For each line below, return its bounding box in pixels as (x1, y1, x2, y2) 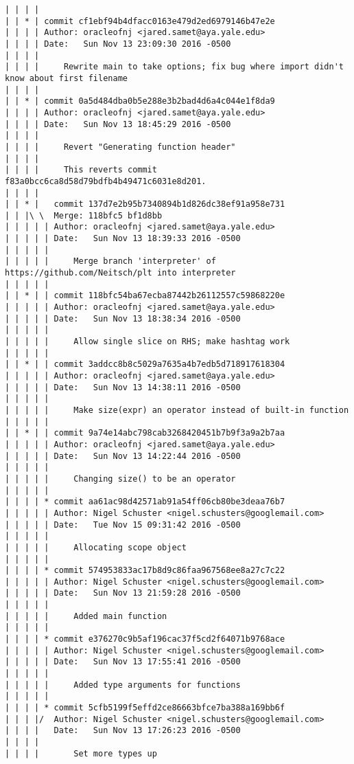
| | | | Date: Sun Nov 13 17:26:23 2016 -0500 (5, 726, 241, 736)
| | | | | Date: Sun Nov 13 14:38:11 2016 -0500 (5, 382, 241, 392)
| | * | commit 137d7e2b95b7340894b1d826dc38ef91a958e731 (5, 199, 285, 210)
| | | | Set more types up (5, 748, 157, 759)
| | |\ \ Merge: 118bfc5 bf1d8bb (5, 210, 163, 221)
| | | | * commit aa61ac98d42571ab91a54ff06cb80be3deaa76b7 (5, 497, 285, 507)
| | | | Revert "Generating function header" (5, 142, 236, 152)
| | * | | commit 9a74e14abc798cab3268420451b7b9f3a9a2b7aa (5, 428, 285, 438)
